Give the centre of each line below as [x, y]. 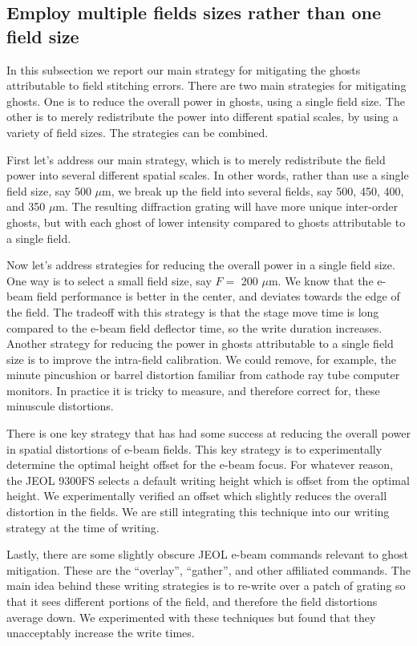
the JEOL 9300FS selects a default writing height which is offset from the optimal [208, 480]
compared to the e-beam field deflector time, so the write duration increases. [194, 327]
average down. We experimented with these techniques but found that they [191, 617]
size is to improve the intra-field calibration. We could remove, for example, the [202, 359]
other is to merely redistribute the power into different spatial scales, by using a [202, 117]
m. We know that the [321, 280]
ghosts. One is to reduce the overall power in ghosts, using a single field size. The [206, 101]
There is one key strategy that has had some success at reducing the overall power [208, 433]
